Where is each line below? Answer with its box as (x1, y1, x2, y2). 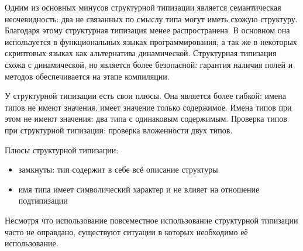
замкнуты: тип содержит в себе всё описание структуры (18, 163, 218, 176)
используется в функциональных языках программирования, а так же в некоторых (5, 35, 297, 47)
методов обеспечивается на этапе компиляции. (5, 70, 170, 82)
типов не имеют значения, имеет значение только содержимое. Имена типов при (5, 101, 292, 113)
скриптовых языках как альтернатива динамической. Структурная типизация (5, 47, 277, 59)
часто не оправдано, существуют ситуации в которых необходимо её (5, 225, 248, 238)
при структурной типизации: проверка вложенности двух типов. (5, 123, 233, 136)
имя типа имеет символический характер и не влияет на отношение (18, 183, 260, 195)
